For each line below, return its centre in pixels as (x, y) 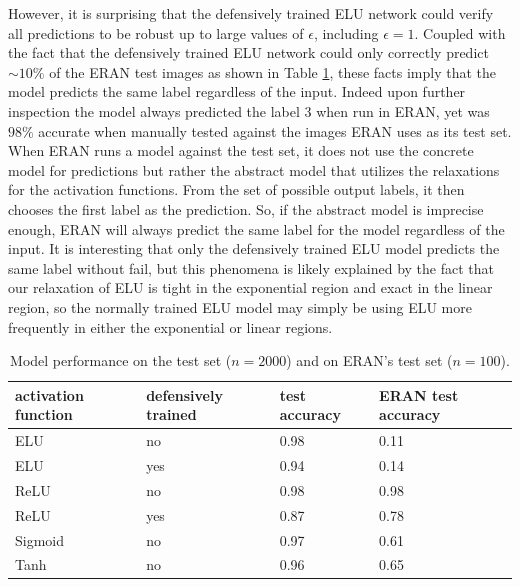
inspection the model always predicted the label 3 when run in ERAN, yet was (249, 110)
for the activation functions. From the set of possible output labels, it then (236, 189)
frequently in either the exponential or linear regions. (170, 326)
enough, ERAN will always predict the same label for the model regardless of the (256, 228)
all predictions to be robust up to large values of (156, 32)
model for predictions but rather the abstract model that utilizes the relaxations (254, 169)
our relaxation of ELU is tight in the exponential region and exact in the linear (250, 287)
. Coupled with (460, 32)
